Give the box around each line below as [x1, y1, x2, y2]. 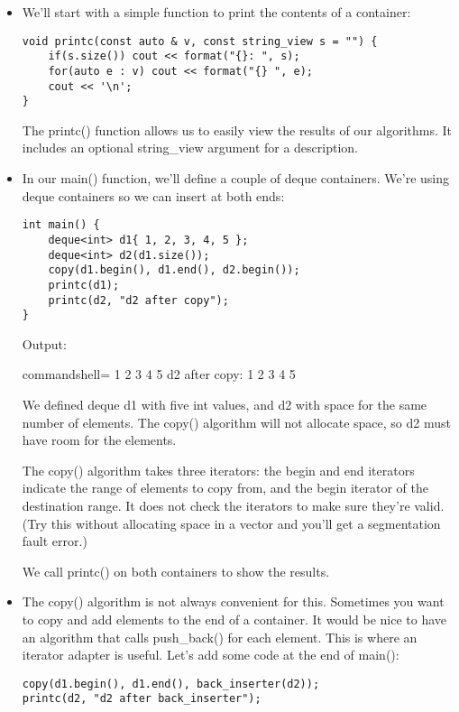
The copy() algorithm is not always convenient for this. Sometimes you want [22, 592, 445, 611]
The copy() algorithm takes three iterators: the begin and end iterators [22, 460, 415, 479]
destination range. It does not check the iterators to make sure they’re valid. [22, 496, 445, 514]
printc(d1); [48, 278, 120, 291]
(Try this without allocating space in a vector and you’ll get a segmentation [22, 513, 441, 532]
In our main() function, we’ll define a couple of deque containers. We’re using [22, 169, 449, 188]
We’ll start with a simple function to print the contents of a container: [22, 3, 411, 21]
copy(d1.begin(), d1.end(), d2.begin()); [48, 264, 300, 277]
